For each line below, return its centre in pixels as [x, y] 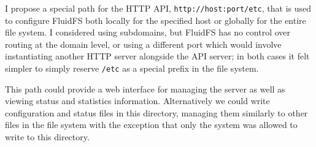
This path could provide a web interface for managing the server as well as [145, 89]
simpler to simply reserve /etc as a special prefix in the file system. [132, 68]
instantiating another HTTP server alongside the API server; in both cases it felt [157, 56]
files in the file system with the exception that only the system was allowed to [151, 125]
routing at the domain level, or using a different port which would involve [143, 44]
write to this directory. [47, 137]
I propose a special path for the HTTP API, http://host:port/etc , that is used [158, 8]
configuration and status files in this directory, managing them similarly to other [156, 112]
